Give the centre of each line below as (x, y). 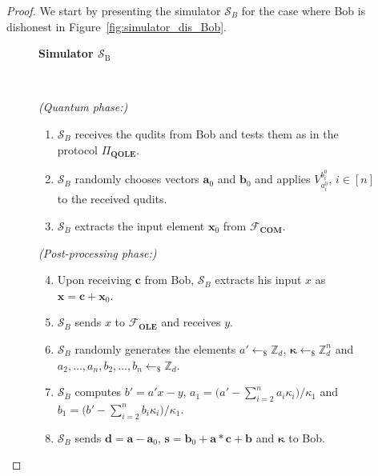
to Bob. (307, 437)
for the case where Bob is (304, 10)
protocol (78, 149)
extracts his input (258, 280)
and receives (191, 322)
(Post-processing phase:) (98, 252)
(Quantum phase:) (83, 107)
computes (98, 392)
